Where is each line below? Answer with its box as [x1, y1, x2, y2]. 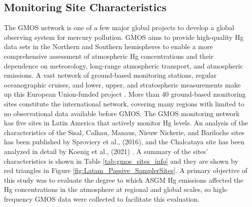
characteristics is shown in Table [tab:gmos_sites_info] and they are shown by [4, 155, 238, 166]
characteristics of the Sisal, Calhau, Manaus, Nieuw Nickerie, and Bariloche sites [4, 127, 245, 137]
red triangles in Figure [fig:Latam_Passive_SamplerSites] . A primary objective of [4, 165, 248, 175]
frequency [4, 193, 33, 204]
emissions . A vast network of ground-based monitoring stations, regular [4, 70, 217, 80]
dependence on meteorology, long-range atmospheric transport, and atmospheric [4, 60, 243, 70]
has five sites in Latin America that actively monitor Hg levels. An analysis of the [4, 118, 248, 128]
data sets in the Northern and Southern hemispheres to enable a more [4, 41, 213, 52]
